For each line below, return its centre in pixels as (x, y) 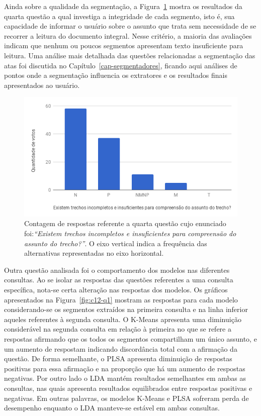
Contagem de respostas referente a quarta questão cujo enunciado (125, 223)
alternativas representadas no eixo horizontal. (94, 253)
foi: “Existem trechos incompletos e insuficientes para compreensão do (130, 233)
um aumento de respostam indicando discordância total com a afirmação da (121, 348)
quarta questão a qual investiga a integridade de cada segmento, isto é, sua (119, 16)
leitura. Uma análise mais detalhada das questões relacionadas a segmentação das (130, 55)
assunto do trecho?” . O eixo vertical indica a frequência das (116, 243)
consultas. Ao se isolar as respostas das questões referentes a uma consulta (119, 280)
